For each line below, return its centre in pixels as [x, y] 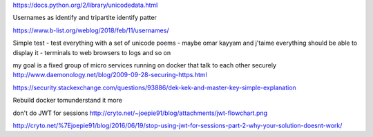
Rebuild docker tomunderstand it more [67, 101]
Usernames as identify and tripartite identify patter [85, 18]
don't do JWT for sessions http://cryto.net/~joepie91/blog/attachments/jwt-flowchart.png [140, 113]
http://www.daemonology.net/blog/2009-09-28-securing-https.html [110, 75]
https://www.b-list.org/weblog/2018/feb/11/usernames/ [91, 30]
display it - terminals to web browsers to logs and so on [92, 52]
